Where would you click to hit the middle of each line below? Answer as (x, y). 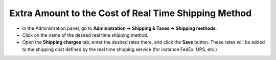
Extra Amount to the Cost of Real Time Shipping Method (131, 13)
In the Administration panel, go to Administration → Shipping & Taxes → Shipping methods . (120, 28)
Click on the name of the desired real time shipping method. (85, 35)
